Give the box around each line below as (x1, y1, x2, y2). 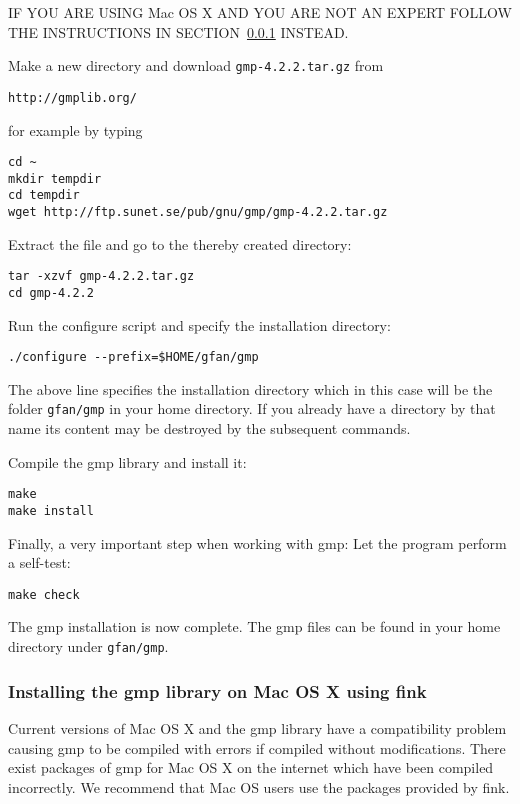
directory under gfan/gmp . (8, 636, 169, 657)
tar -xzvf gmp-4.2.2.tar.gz (8, 269, 195, 284)
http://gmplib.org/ (8, 90, 137, 105)
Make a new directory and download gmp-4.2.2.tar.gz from (8, 55, 384, 76)
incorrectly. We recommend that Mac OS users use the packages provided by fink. (8, 776, 510, 797)
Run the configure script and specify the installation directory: (8, 314, 391, 335)
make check (8, 587, 80, 602)
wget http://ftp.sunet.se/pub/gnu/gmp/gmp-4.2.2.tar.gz (8, 205, 388, 220)
